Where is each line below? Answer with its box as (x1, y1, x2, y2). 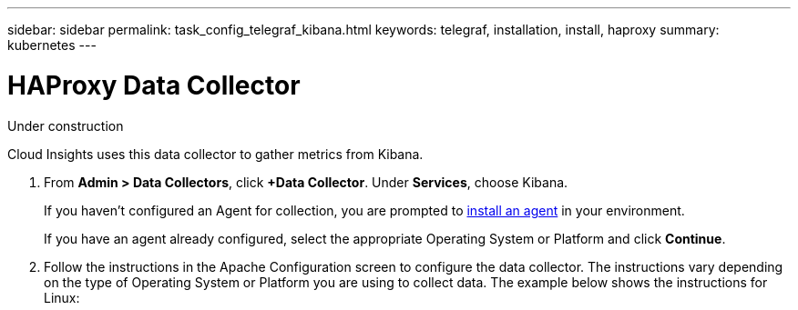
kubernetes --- (7, 37, 97, 53)
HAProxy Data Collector (7, 69, 301, 101)
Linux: (44, 289, 80, 305)
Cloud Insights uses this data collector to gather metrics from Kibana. (7, 145, 424, 162)
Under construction (7, 117, 124, 134)
